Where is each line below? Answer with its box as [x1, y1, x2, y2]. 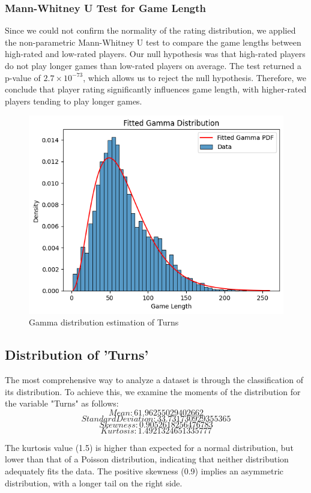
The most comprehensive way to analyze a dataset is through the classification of [5, 374, 304, 386]
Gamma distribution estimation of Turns [29, 316, 179, 328]
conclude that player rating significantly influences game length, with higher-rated [5, 83, 307, 95]
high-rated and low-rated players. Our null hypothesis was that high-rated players [5, 47, 306, 60]
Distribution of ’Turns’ [5, 345, 149, 364]
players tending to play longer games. [5, 94, 142, 107]
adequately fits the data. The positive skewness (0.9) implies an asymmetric [5, 465, 284, 477]
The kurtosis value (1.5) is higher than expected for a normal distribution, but [5, 441, 294, 453]
